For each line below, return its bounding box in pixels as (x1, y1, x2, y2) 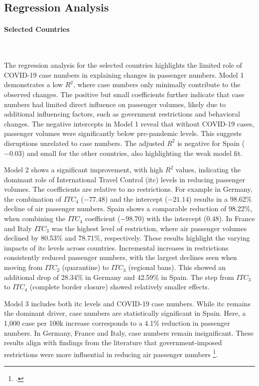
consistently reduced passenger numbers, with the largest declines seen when (4, 252, 237, 262)
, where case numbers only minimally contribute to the (73, 79, 241, 90)
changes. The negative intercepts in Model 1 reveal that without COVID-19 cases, (4, 118, 255, 129)
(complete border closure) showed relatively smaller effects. (29, 281, 210, 292)
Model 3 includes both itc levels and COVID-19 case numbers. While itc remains (4, 298, 251, 308)
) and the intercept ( (105, 193, 168, 204)
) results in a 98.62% (189, 193, 252, 204)
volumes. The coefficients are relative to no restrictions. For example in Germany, (4, 184, 253, 194)
